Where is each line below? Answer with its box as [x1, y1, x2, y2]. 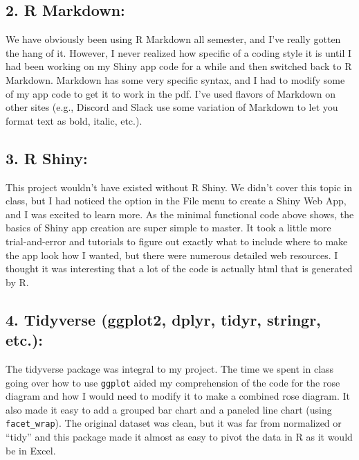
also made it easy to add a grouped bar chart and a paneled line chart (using [6, 402, 332, 416]
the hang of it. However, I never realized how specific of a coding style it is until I [6, 45, 352, 60]
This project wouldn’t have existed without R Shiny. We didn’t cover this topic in [6, 179, 353, 194]
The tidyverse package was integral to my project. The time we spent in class [6, 361, 334, 375]
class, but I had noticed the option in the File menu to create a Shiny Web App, [6, 193, 347, 208]
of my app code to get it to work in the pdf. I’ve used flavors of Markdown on [6, 86, 336, 100]
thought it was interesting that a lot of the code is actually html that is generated [6, 261, 353, 276]
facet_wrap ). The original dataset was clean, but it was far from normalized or [6, 416, 342, 430]
